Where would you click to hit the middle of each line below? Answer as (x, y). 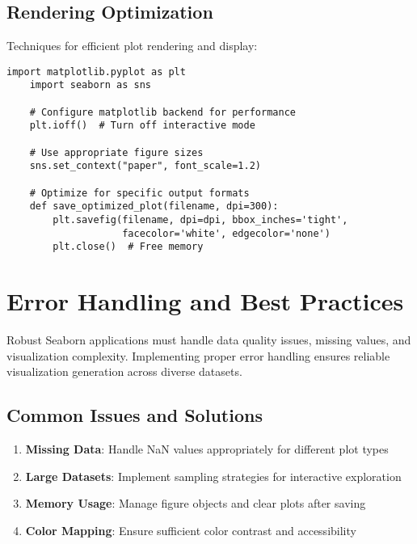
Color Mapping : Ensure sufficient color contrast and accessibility (191, 530)
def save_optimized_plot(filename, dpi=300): (154, 207)
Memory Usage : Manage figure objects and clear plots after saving (196, 503)
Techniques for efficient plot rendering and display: (132, 46)
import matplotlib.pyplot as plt (96, 72)
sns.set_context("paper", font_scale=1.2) (145, 166)
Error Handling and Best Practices (205, 301)
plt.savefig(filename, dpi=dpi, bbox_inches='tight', (200, 220)
